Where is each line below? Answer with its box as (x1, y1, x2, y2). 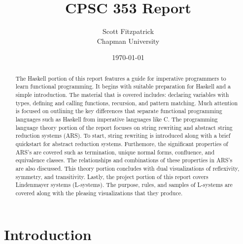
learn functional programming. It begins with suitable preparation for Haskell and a (15, 82, 231, 91)
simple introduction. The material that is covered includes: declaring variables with (15, 91, 229, 99)
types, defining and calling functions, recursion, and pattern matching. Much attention (15, 98, 238, 107)
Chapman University (97, 35, 160, 46)
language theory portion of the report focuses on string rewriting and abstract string (15, 123, 233, 131)
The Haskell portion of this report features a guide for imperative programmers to (15, 74, 226, 82)
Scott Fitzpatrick (102, 26, 154, 36)
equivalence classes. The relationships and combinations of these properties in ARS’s (15, 156, 233, 164)
